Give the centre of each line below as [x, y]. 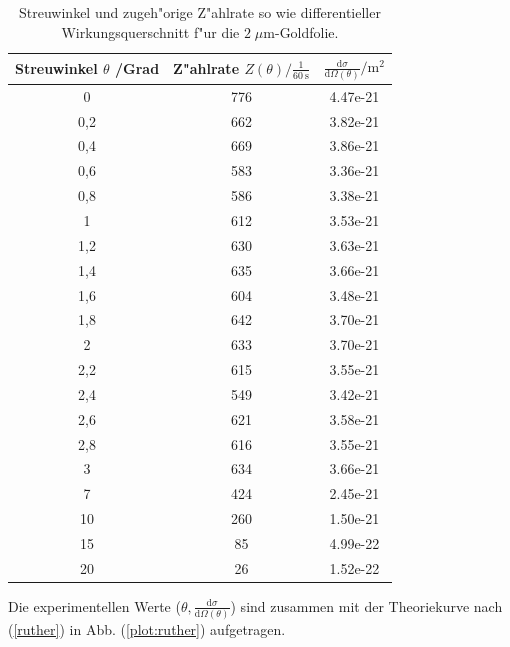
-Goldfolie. [306, 31]
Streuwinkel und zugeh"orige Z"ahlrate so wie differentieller [200, 12]
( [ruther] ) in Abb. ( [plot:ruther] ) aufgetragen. [147, 629]
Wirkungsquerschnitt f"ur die [150, 31]
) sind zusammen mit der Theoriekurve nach [366, 605]
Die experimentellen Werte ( [94, 605]
